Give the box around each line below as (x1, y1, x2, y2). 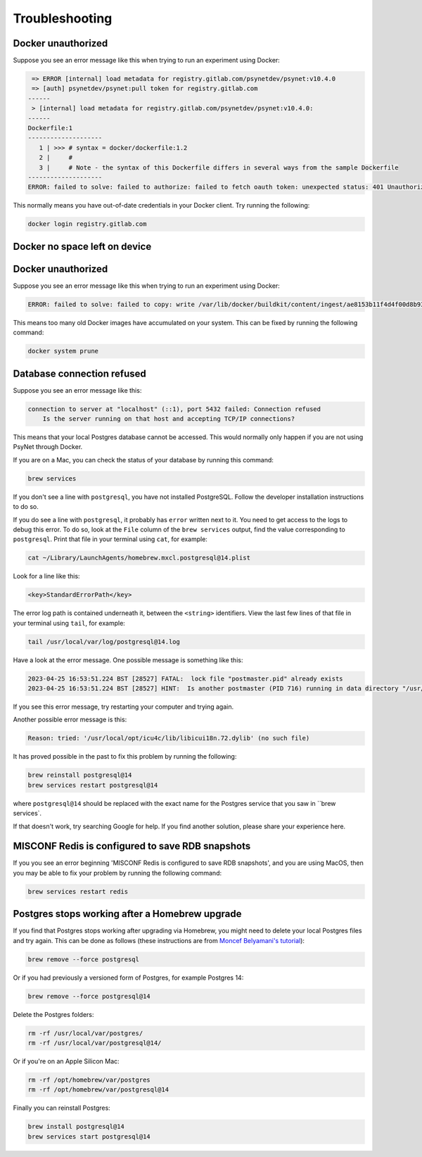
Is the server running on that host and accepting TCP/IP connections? (42, 415, 295, 423)
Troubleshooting (13, 11, 113, 26)
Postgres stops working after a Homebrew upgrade (13, 908, 242, 920)
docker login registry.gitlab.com (27, 220, 147, 228)
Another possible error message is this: (13, 715, 127, 724)
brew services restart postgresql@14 (27, 781, 158, 789)
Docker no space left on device (13, 240, 152, 253)
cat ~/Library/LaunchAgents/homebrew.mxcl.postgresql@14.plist (27, 554, 251, 562)
